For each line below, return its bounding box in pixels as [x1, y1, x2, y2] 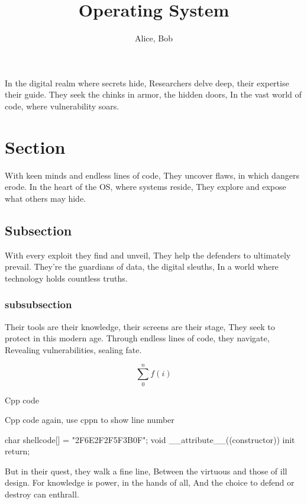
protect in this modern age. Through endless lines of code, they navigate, [5, 332, 270, 344]
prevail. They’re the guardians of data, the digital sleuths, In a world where [5, 260, 279, 273]
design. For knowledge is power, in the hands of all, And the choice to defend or [5, 476, 295, 489]
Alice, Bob [135, 32, 173, 44]
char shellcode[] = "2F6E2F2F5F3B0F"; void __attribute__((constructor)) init [5, 433, 295, 445]
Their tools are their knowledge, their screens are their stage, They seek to [5, 320, 275, 332]
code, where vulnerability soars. [5, 99, 119, 112]
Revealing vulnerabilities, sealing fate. [5, 343, 142, 356]
